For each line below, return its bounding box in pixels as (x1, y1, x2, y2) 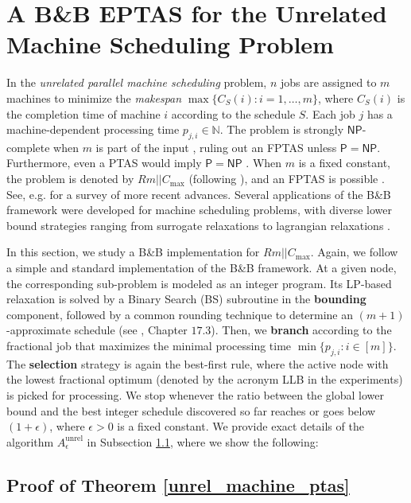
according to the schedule (171, 105, 296, 122)
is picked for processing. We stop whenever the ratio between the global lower (6, 387, 384, 403)
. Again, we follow (310, 244, 398, 260)
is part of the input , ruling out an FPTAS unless (95, 138, 337, 155)
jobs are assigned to (280, 74, 377, 91)
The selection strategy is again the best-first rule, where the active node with (6, 355, 389, 372)
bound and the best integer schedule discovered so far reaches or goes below (6, 402, 376, 419)
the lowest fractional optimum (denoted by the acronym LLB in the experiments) (6, 371, 403, 388)
